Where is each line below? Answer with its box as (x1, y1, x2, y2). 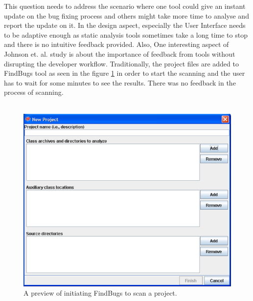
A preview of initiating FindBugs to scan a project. (23, 288, 177, 298)
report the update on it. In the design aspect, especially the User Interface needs (4, 20, 246, 30)
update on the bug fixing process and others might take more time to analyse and (4, 10, 249, 21)
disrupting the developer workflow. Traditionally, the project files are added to (4, 58, 239, 68)
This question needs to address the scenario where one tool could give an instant (4, 1, 246, 11)
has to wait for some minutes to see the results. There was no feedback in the (4, 77, 236, 87)
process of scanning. (4, 87, 64, 97)
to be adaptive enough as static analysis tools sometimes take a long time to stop (4, 29, 248, 40)
